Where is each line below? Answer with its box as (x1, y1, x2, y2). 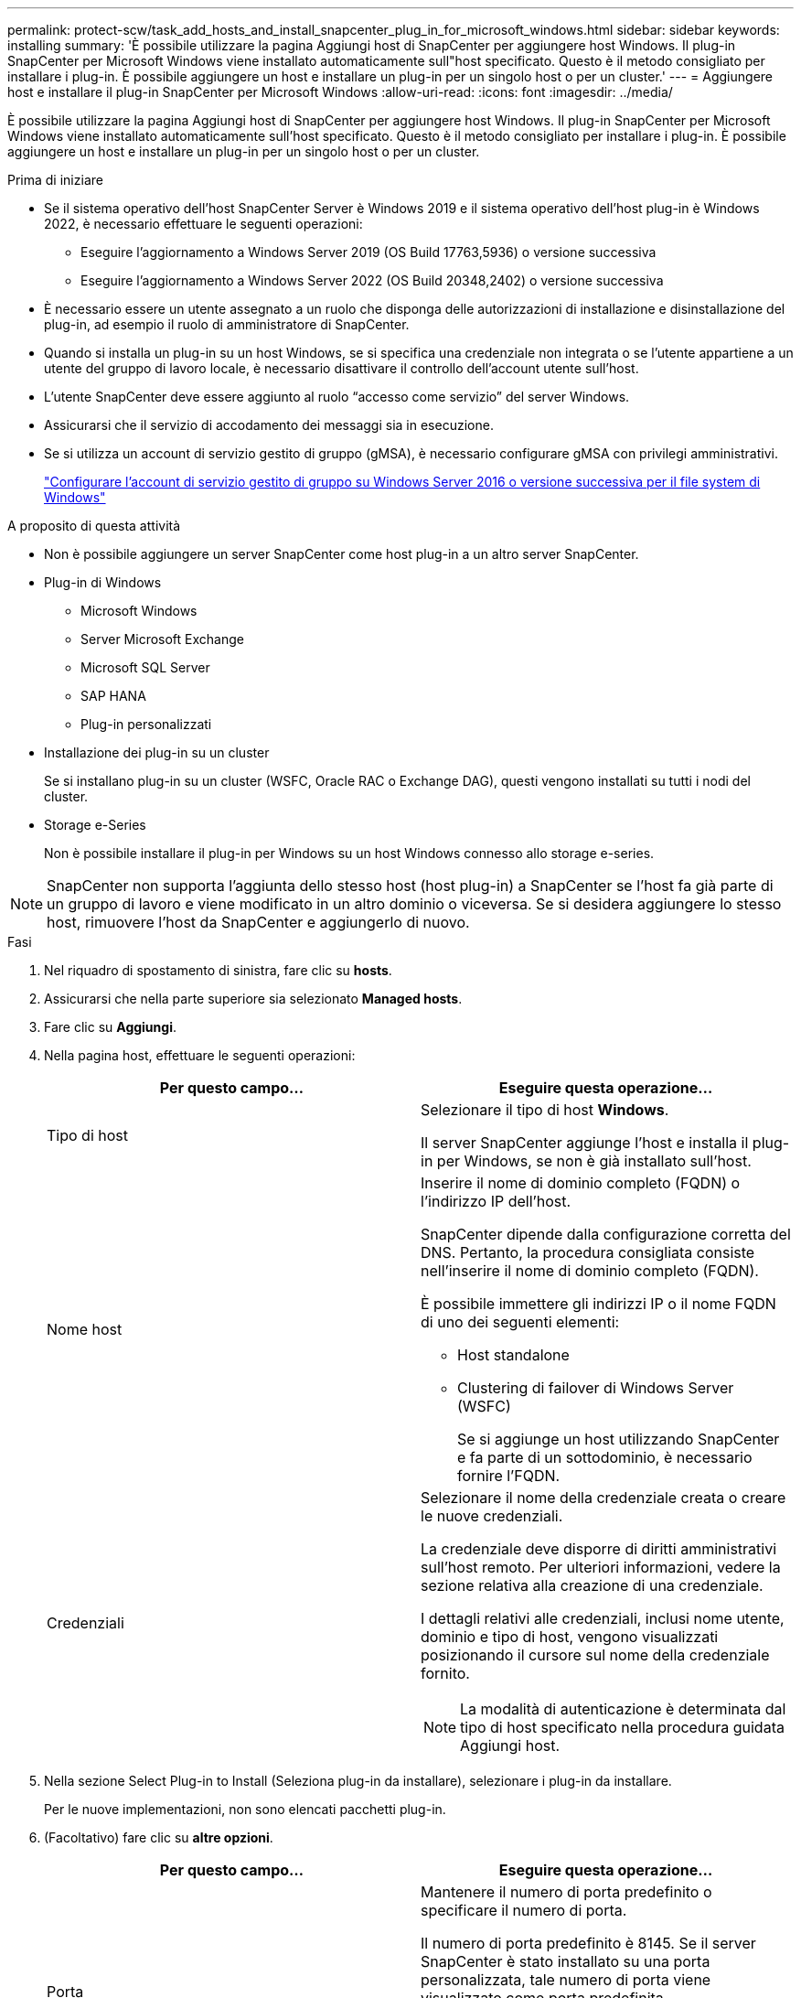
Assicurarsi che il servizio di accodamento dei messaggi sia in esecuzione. (44, 417, 494, 433)
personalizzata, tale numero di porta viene (421, 1971, 711, 1989)
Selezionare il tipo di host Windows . (421, 1101, 669, 1119)
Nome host (47, 1320, 123, 1338)
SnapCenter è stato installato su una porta (421, 1952, 710, 1971)
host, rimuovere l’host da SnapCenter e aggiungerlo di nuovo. (47, 913, 470, 931)
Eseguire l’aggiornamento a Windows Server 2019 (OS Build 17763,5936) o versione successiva (80, 244, 657, 260)
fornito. (421, 1664, 470, 1682)
